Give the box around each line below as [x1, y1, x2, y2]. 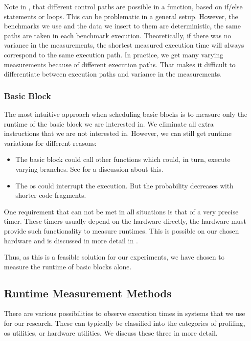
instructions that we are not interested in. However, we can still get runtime [4, 128, 232, 138]
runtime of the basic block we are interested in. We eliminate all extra [4, 118, 214, 129]
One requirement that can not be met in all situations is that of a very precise [4, 206, 239, 216]
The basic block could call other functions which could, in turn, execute [15, 154, 230, 164]
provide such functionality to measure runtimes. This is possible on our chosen [4, 225, 239, 236]
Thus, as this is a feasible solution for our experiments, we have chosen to [4, 252, 225, 262]
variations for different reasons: [4, 137, 97, 148]
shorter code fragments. [15, 190, 86, 200]
